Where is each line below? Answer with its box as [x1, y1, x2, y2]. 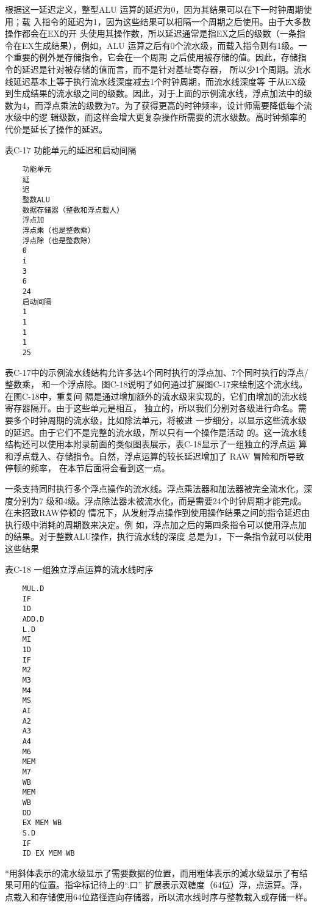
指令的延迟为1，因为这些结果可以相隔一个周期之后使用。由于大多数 [41, 15, 311, 28]
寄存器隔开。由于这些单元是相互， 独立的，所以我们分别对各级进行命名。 [5, 402, 298, 414]
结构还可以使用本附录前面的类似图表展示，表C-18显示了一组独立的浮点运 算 [5, 438, 307, 450]
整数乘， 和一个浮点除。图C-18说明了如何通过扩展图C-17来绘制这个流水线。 [5, 378, 308, 391]
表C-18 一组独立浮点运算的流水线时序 [5, 562, 154, 575]
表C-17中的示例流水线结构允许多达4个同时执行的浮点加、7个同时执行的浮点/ [5, 365, 308, 378]
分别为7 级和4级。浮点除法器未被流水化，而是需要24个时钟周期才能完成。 [13, 494, 307, 507]
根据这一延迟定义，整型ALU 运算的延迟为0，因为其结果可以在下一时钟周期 [5, 3, 304, 15]
